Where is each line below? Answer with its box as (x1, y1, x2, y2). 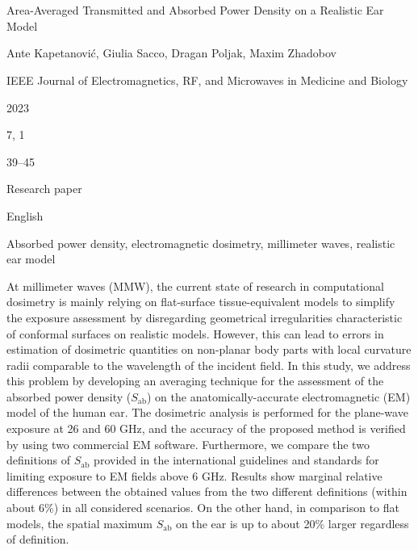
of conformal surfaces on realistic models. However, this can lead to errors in (6, 325, 384, 342)
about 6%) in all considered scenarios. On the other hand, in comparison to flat (6, 499, 399, 516)
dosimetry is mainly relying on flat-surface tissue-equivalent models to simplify (6, 293, 395, 310)
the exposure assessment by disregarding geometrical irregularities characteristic (6, 309, 403, 325)
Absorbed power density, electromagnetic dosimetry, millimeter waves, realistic (6, 234, 395, 251)
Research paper (6, 180, 82, 197)
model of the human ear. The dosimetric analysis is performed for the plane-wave (6, 404, 408, 421)
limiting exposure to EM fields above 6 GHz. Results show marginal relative (6, 467, 382, 484)
